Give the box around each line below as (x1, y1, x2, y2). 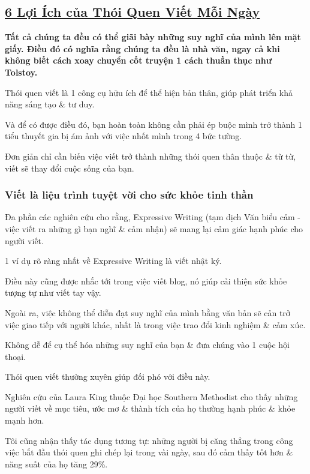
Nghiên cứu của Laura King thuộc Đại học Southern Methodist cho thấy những (5, 390, 298, 403)
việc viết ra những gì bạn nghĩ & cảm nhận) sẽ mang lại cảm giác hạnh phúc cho (5, 222, 303, 235)
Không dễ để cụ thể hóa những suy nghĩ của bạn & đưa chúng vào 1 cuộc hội (5, 338, 290, 351)
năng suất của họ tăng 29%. (5, 457, 108, 470)
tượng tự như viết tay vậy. (5, 286, 101, 299)
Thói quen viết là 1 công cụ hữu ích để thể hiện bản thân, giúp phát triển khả (5, 86, 293, 98)
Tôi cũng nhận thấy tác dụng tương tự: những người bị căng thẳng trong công (5, 434, 293, 446)
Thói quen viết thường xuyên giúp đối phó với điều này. (5, 370, 210, 383)
